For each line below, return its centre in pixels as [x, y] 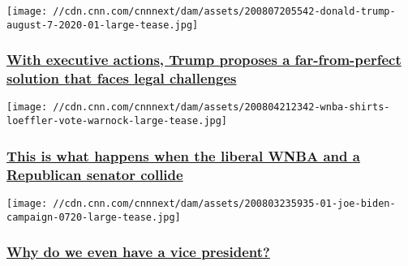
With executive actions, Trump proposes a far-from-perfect [204, 60]
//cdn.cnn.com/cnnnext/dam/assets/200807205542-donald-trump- [224, 11]
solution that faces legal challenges [122, 78]
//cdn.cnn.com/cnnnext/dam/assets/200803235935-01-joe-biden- [224, 203]
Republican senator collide [95, 174]
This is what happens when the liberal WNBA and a [183, 155]
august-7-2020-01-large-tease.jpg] [103, 25]
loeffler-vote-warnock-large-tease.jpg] [117, 121]
